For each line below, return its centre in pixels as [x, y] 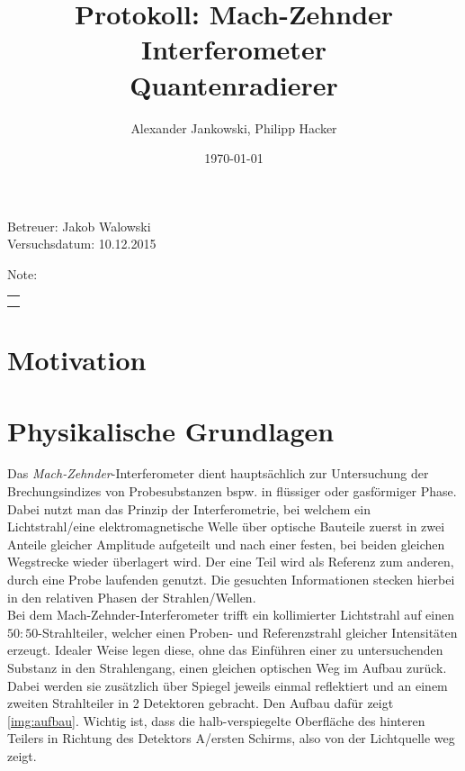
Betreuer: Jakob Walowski [79, 226]
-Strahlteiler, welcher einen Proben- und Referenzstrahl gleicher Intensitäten [248, 632]
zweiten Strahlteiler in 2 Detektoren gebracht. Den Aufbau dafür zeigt [201, 703]
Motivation [77, 360]
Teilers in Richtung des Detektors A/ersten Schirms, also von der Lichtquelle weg [231, 738]
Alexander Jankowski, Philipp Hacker [234, 127]
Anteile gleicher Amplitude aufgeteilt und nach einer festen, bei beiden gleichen [226, 544]
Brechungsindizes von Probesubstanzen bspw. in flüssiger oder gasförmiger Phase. [232, 491]
